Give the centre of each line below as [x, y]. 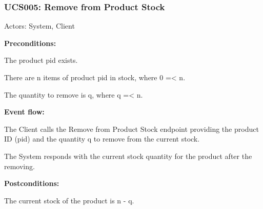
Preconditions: [30, 43]
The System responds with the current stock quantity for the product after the [128, 156]
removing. [19, 166]
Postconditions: [32, 183]
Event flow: [24, 112]
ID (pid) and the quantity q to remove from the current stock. [102, 139]
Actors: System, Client [39, 26]
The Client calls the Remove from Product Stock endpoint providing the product [131, 129]
